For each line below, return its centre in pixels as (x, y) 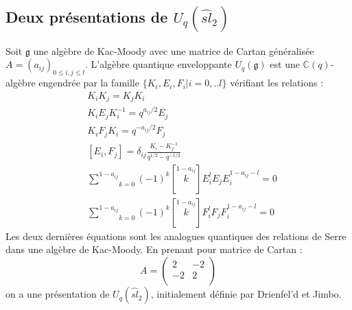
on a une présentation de (58, 294)
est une (285, 64)
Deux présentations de (87, 17)
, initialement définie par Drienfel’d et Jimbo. (246, 294)
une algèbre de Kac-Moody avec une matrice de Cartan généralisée (174, 50)
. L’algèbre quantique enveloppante (159, 64)
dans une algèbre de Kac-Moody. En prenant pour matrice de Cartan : (154, 249)
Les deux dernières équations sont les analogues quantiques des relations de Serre (176, 236)
